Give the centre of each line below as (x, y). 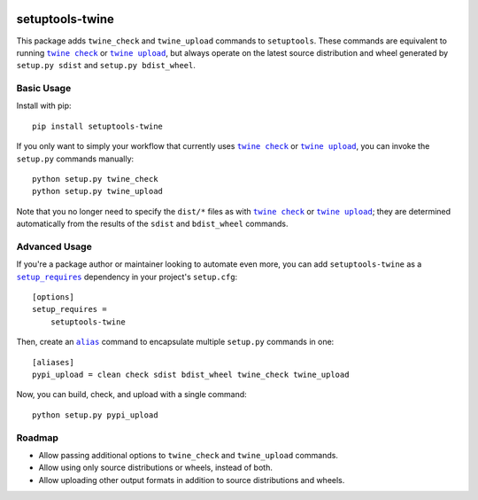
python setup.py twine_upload (98, 191)
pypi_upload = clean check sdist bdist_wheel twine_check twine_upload (191, 375)
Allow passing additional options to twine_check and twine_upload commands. (188, 455)
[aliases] (53, 362)
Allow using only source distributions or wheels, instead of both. (156, 468)
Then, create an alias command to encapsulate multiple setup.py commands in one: (175, 342)
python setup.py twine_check (95, 179)
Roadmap (38, 437)
